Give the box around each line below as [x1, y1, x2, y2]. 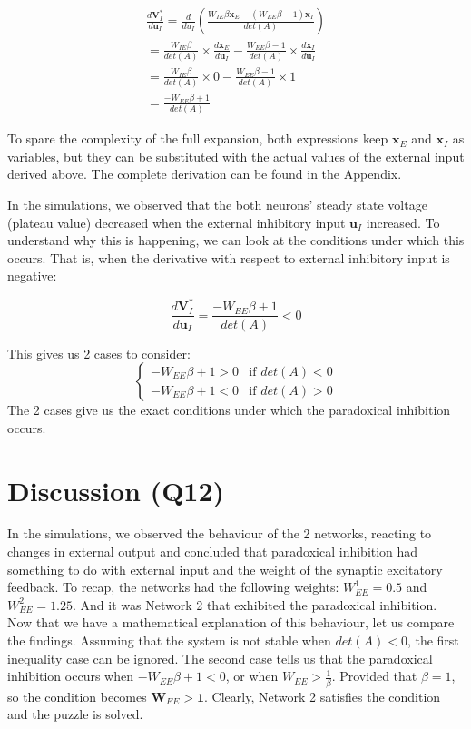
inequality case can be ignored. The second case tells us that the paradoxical [7, 648, 433, 667]
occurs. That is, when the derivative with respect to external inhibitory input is [7, 248, 450, 267]
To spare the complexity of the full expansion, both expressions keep [7, 129, 388, 148]
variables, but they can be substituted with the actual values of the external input [7, 146, 465, 165]
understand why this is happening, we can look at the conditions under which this [7, 231, 465, 250]
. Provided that [331, 666, 417, 685]
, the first [407, 631, 459, 649]
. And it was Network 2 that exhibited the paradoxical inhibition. [73, 595, 437, 614]
